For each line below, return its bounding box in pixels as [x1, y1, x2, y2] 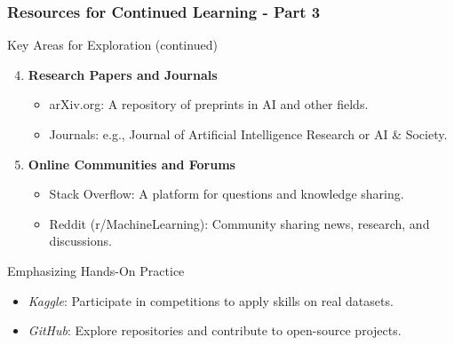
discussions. [49, 231, 112, 250]
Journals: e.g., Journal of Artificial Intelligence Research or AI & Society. [49, 125, 448, 143]
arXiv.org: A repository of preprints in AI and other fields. [49, 95, 369, 114]
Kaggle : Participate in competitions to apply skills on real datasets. [28, 291, 394, 310]
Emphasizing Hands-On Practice [7, 261, 185, 279]
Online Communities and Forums [28, 154, 235, 173]
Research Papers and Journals [28, 65, 218, 83]
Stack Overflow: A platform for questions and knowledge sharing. [49, 184, 404, 203]
